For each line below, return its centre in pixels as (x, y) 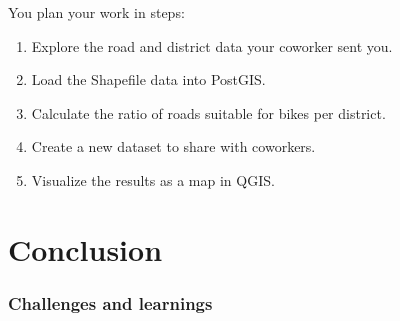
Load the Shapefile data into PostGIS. (148, 79)
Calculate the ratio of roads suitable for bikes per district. (208, 112)
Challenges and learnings (110, 302)
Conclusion (85, 248)
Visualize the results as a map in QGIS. (153, 179)
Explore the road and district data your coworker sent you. (212, 45)
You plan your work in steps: (96, 12)
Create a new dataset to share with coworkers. (173, 146)
